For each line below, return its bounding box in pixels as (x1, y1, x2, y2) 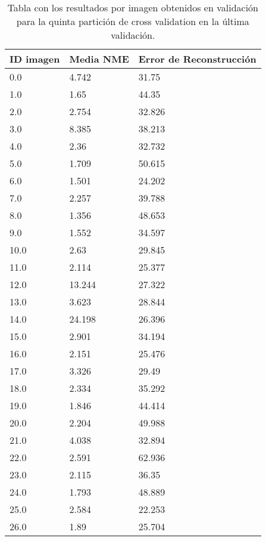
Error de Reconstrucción (138, 52, 256, 66)
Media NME (69, 52, 129, 66)
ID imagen (10, 52, 60, 66)
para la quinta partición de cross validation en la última (16, 14, 249, 28)
